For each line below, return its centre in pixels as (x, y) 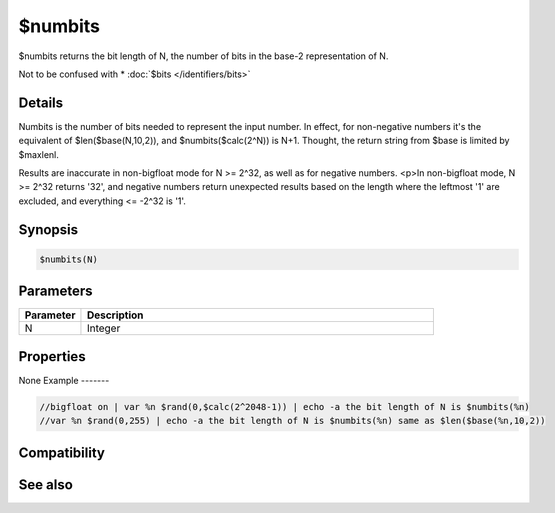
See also (46, 484)
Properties (52, 356)
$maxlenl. (38, 154)
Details (41, 102)
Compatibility (61, 452)
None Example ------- (64, 380)
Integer (103, 328)
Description (115, 315)
